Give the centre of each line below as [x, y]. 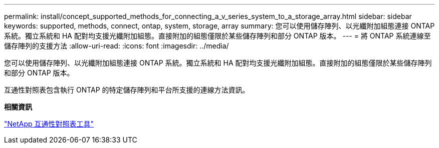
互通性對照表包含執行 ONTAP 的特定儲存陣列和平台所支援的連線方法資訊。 [127, 90]
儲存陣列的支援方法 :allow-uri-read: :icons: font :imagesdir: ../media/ [117, 46]
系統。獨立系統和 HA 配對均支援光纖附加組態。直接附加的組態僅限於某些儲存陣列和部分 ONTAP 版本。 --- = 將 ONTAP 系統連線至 [217, 36]
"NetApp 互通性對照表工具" [49, 124]
